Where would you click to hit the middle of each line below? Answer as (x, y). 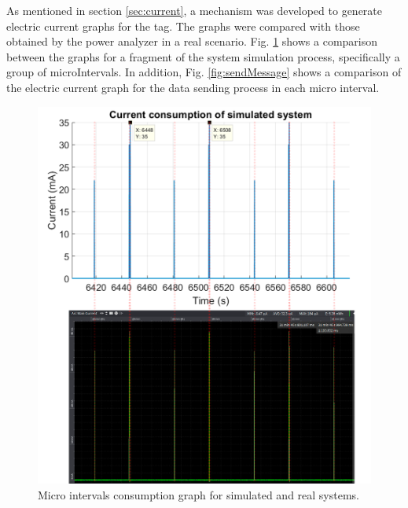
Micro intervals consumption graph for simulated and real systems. (198, 494)
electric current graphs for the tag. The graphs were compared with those (183, 26)
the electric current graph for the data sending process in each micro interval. (193, 87)
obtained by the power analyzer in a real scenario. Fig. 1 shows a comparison (192, 41)
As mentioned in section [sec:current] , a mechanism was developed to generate (194, 10)
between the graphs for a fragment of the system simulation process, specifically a (203, 56)
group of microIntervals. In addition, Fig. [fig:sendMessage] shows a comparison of (204, 72)
